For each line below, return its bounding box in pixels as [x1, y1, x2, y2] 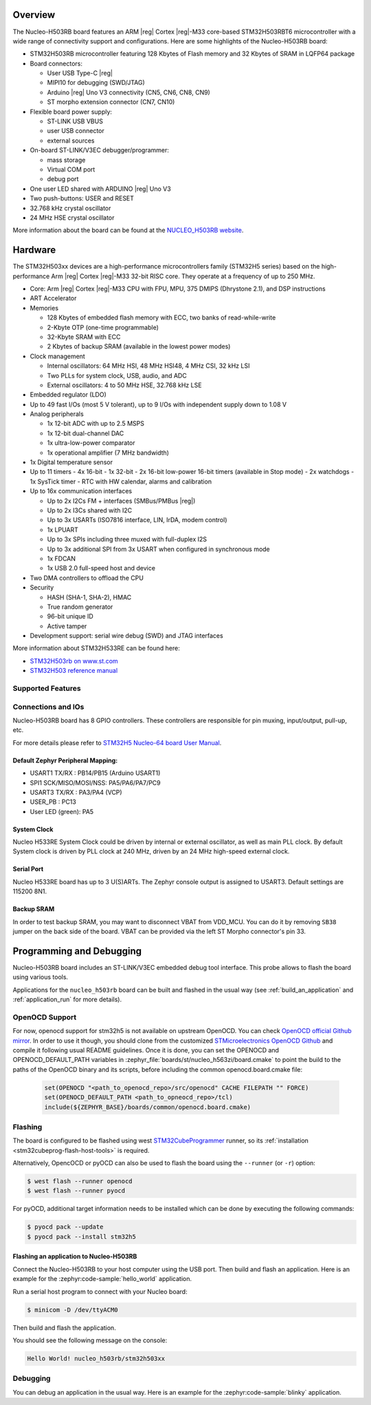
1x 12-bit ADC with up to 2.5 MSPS [47, 419, 144, 428]
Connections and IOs [12, 702, 85, 711]
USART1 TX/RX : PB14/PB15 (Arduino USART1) [30, 769, 161, 778]
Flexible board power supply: [30, 107, 113, 116]
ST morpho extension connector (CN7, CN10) [47, 98, 175, 106]
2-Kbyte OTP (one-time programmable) [47, 323, 159, 331]
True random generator [47, 603, 113, 611]
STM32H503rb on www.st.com [30, 656, 118, 665]
